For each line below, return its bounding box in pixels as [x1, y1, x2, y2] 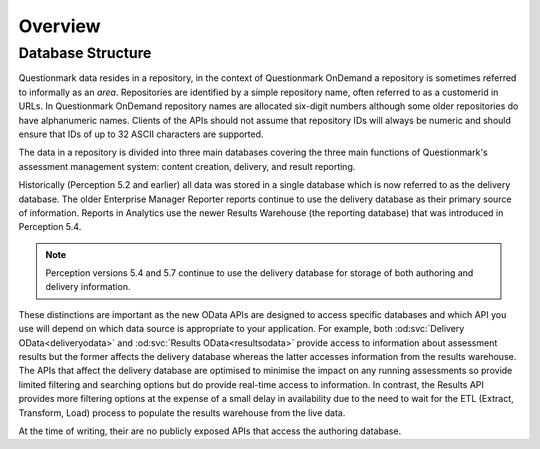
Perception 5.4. [18, 221, 82, 233]
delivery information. [45, 281, 131, 293]
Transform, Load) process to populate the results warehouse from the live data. [18, 406, 346, 419]
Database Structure [18, 44, 152, 62]
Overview [18, 15, 101, 37]
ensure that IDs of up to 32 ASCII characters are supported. [18, 128, 264, 140]
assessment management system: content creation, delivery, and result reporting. [18, 160, 356, 172]
